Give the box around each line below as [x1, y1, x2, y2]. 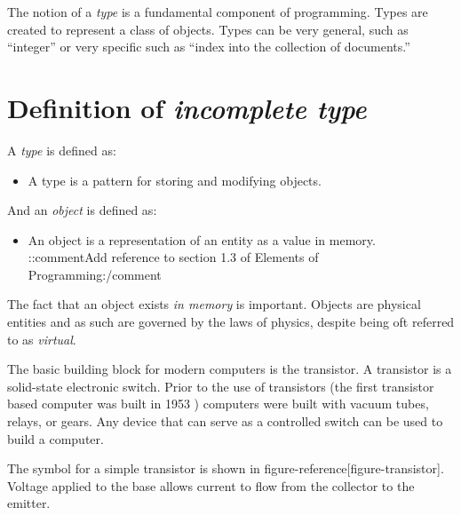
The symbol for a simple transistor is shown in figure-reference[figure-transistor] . [7, 459, 444, 478]
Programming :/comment [28, 265, 162, 283]
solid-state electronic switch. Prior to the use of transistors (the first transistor [7, 376, 434, 395]
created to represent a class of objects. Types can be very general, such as [7, 20, 409, 38]
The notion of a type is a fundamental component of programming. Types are [7, 3, 428, 20]
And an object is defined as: [7, 201, 157, 219]
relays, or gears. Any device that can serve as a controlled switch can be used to [7, 412, 443, 431]
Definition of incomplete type [7, 89, 367, 126]
